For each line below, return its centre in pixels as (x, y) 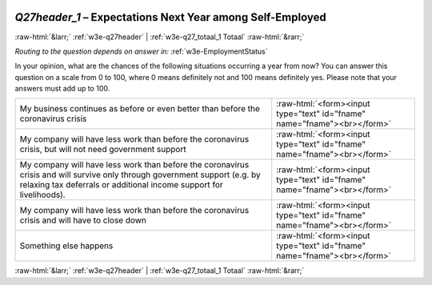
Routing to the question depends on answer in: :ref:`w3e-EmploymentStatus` (141, 51)
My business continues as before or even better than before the (140, 109)
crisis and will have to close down (83, 220)
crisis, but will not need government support (103, 150)
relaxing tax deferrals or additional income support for (121, 185)
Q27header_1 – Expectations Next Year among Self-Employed (171, 17)
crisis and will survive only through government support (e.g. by (140, 175)
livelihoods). (42, 195)
